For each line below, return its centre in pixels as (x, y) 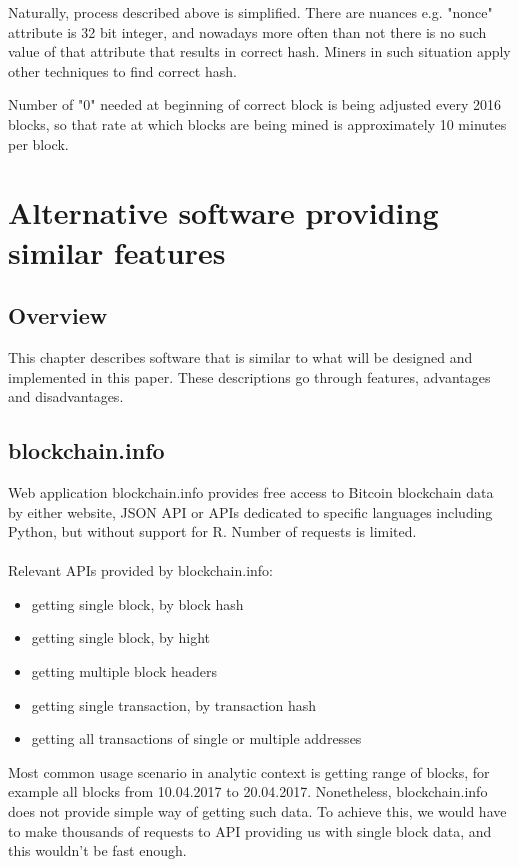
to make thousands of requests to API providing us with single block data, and (250, 830)
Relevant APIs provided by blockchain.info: (140, 570)
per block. (38, 143)
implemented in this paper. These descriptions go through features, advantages (249, 376)
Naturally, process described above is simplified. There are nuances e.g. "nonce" (250, 12)
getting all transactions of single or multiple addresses (196, 738)
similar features (117, 251)
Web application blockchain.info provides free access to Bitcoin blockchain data (251, 491)
